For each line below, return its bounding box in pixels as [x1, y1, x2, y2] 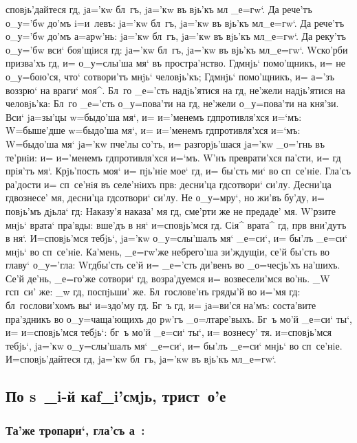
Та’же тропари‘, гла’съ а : [6, 421, 145, 438]
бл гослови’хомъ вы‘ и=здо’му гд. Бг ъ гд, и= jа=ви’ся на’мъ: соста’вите [6, 298, 316, 313]
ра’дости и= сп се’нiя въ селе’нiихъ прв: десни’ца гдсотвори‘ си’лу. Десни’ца [6, 177, 332, 191]
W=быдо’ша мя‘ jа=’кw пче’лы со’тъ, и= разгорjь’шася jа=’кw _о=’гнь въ [6, 136, 325, 150]
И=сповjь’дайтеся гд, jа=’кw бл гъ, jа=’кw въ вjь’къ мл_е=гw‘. [6, 352, 277, 366]
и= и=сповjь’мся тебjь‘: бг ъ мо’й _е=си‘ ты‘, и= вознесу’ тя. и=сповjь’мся [6, 325, 332, 339]
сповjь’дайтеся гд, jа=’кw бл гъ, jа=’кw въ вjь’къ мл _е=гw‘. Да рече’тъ [6, 2, 312, 16]
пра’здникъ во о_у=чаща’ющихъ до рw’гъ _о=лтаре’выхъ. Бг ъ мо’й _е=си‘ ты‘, [6, 311, 352, 326]
